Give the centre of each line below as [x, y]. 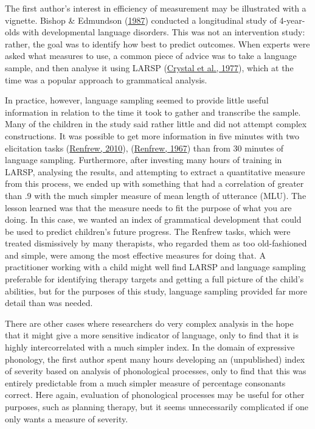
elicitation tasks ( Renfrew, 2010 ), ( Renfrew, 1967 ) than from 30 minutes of [144, 148]
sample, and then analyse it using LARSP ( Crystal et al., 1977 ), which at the [149, 67]
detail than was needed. [49, 303]
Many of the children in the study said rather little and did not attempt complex [156, 124]
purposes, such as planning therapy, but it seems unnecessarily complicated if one [157, 406]
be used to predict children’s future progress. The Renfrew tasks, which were [148, 231]
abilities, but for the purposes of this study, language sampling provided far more [156, 291]
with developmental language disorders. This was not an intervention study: [164, 32]
